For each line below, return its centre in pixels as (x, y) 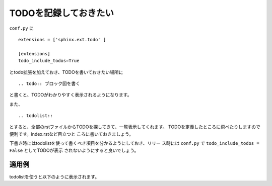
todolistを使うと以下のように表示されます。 (54, 176)
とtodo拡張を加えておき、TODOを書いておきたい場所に (66, 72)
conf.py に (21, 28)
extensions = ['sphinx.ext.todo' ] (62, 39)
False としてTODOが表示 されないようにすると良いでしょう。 (74, 150)
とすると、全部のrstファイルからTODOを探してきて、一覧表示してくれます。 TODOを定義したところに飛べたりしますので (135, 127)
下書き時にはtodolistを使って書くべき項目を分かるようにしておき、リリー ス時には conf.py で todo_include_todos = (134, 143)
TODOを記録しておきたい (62, 13)
